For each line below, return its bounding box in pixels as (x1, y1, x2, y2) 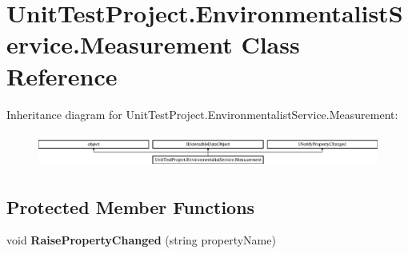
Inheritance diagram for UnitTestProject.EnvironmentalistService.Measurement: (6, 105, 398, 122)
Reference (6, 59, 118, 92)
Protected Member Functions (6, 194, 255, 219)
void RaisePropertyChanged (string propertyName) (6, 232, 276, 248)
